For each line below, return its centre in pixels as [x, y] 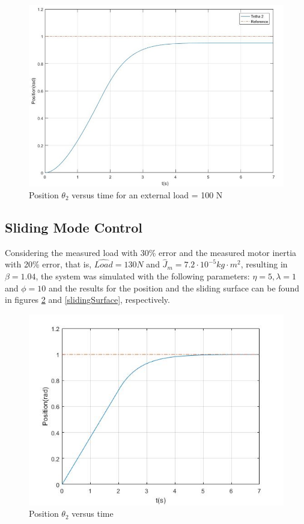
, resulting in [264, 264]
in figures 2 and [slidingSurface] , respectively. [87, 300]
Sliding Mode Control [74, 227]
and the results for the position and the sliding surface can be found [174, 288]
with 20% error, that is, [48, 264]
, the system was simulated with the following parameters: [143, 276]
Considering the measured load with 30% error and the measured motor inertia [151, 252]
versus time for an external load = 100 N [147, 194]
